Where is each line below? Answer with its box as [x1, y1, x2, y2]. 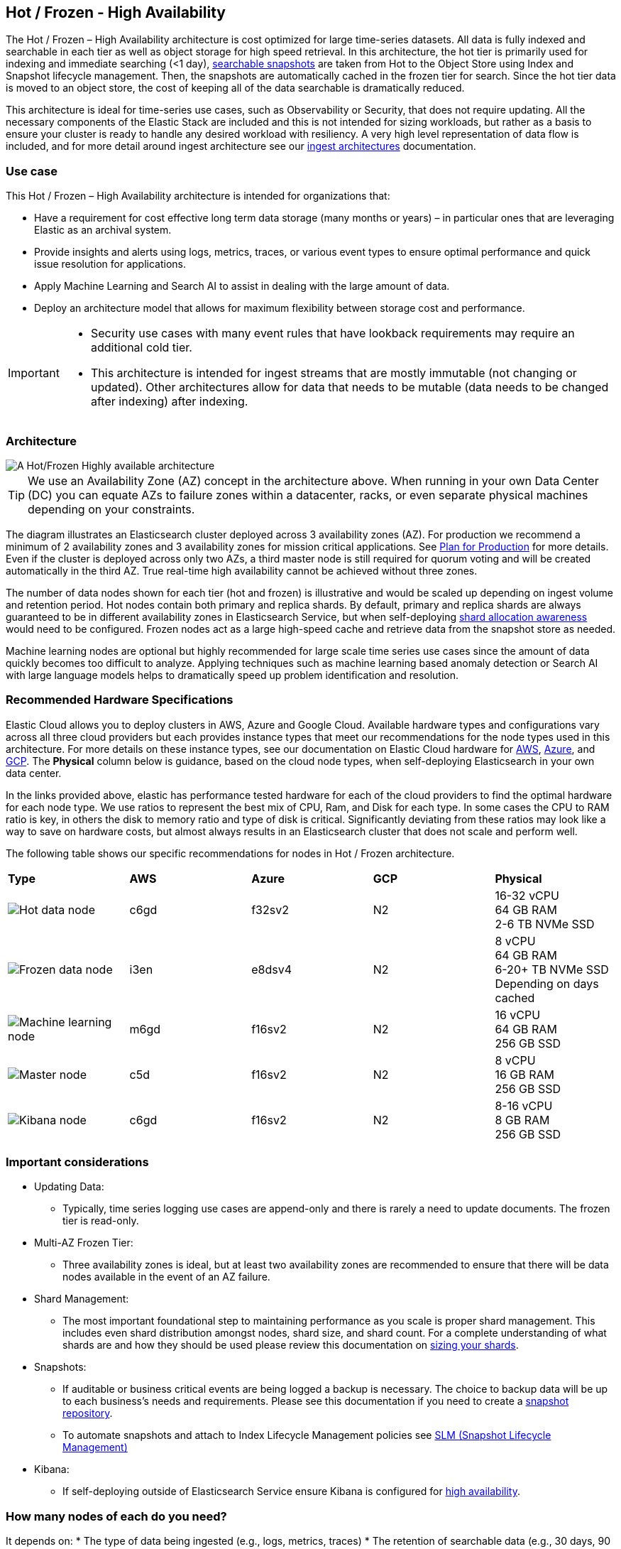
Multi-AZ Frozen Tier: [34, 1237, 133, 1249]
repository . [62, 1407, 113, 1420]
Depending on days [495, 976, 599, 991]
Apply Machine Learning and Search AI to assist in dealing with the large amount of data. [34, 280, 450, 293]
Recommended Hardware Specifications [6, 692, 233, 707]
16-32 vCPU [495, 888, 559, 903]
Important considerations [6, 1155, 149, 1170]
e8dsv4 [251, 962, 292, 977]
